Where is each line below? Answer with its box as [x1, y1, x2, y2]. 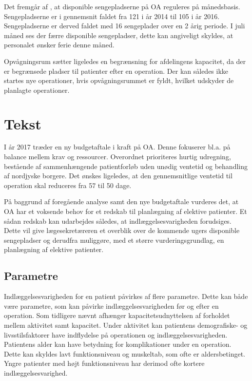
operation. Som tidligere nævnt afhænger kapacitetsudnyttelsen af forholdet [4, 310, 230, 320]
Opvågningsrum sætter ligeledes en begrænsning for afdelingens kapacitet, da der [4, 56, 246, 66]
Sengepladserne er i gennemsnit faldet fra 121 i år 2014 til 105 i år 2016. [4, 11, 220, 21]
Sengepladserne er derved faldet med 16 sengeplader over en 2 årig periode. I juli [4, 21, 245, 31]
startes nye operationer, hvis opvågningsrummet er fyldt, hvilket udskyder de [4, 75, 234, 85]
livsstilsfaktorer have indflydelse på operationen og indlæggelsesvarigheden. [4, 329, 228, 339]
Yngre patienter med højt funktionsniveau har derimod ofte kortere [4, 358, 205, 368]
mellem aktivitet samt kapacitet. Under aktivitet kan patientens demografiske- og [4, 319, 248, 330]
